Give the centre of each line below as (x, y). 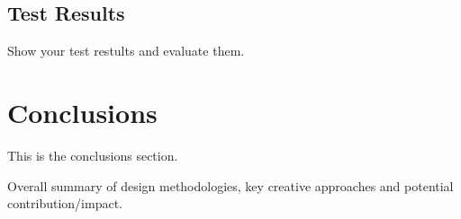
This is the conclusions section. (93, 155)
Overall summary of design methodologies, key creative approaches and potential (230, 185)
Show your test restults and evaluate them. (126, 51)
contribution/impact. (65, 203)
